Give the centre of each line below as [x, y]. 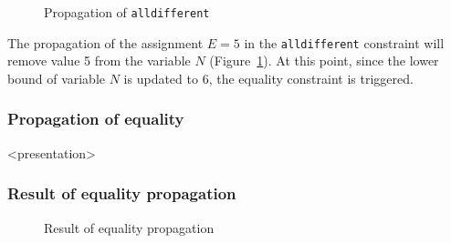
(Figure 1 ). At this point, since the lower [324, 61]
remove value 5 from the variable [99, 61]
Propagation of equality [96, 119]
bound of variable [57, 78]
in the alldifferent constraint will [344, 42]
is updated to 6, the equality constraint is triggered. [268, 78]
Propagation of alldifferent [127, 12]
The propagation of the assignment [105, 42]
